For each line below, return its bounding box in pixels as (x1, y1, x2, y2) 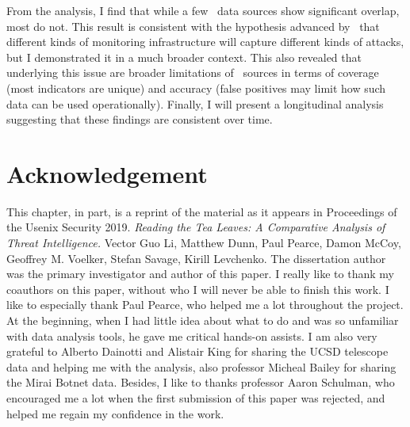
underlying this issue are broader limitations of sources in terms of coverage (6, 64, 379, 81)
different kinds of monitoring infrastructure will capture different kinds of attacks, (6, 33, 404, 50)
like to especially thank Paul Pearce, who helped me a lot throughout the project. (6, 296, 404, 313)
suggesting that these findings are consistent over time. (6, 111, 273, 128)
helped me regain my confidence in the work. (6, 405, 224, 421)
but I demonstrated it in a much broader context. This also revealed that (6, 48, 362, 65)
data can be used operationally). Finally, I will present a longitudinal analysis (6, 95, 384, 112)
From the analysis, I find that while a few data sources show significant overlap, (6, 2, 400, 18)
